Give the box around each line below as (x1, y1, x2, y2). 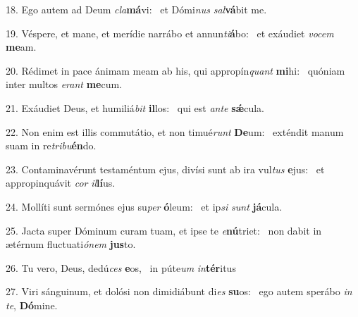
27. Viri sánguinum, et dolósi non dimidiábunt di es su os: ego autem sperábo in (6, 284, 352, 299)
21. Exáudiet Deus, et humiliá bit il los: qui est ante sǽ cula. (6, 100, 265, 115)
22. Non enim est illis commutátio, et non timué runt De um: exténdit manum (6, 124, 344, 139)
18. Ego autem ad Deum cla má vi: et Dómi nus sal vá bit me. (6, 2, 267, 16)
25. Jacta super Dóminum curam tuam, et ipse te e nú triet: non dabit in (6, 223, 322, 237)
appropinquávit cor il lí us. (6, 175, 116, 190)
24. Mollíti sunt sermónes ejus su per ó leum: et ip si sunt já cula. (6, 199, 283, 213)
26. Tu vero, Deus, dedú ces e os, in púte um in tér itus (6, 260, 236, 275)
